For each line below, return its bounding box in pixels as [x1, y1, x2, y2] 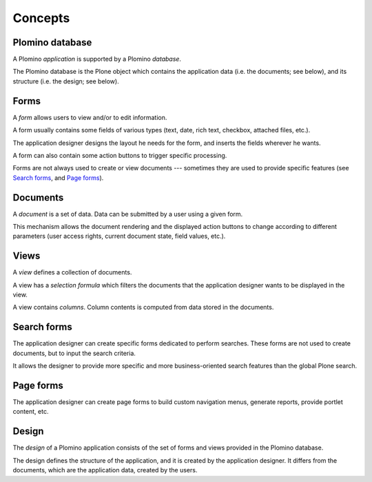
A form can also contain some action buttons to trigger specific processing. [12, 151, 227, 159]
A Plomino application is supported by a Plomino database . [12, 55, 182, 63]
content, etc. [12, 408, 49, 416]
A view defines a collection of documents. [12, 268, 132, 277]
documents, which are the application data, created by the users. [12, 466, 198, 474]
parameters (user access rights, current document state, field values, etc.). [12, 232, 226, 241]
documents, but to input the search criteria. [12, 349, 136, 357]
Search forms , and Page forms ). [12, 173, 104, 182]
